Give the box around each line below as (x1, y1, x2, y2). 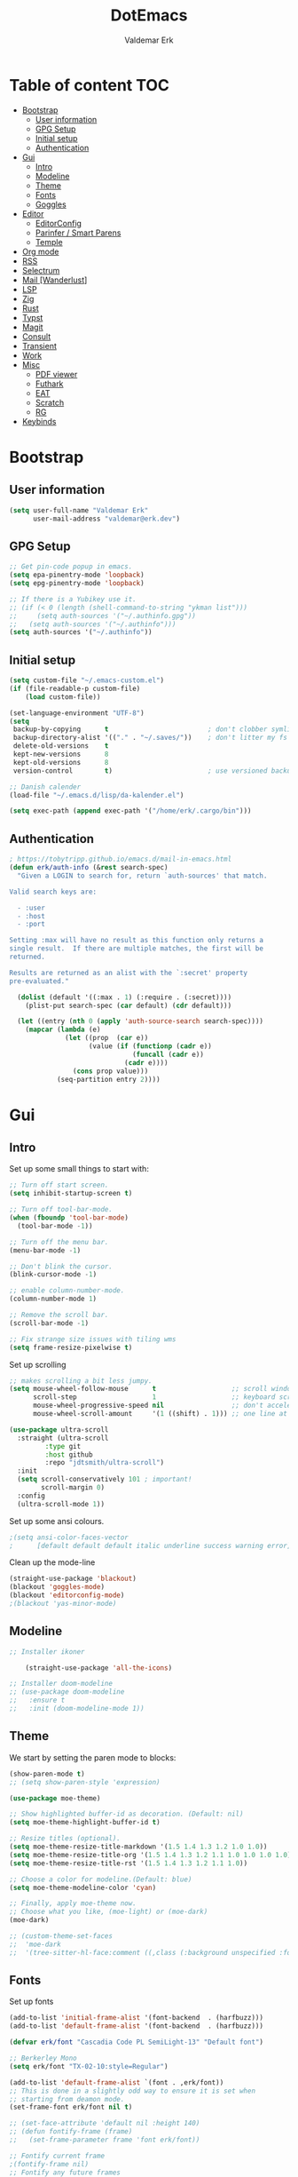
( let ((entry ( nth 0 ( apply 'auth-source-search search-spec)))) (17, 1017, 264, 1026)
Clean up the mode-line (9, 1557, 96, 1568)
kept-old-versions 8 (12, 758, 109, 767)
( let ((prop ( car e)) (65, 1034, 149, 1043)
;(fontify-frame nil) (9, 2159, 90, 2168)
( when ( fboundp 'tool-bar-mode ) (9, 1213, 129, 1222)
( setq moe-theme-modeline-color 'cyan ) (9, 1883, 157, 1892)
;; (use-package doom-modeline (9, 1688, 125, 1696)
